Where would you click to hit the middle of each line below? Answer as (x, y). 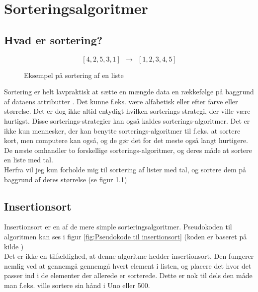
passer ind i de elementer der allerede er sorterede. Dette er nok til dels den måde (128, 275)
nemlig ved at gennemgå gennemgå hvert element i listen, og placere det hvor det (128, 265)
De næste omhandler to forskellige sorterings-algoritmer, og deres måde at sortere (128, 150)
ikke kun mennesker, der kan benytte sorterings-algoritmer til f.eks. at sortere (122, 130)
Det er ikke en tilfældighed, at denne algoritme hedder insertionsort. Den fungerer (129, 256)
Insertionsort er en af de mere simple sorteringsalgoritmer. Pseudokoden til (118, 227)
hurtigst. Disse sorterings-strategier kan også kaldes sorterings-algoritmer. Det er (127, 120)
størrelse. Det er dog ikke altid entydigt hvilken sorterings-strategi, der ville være (127, 111)
